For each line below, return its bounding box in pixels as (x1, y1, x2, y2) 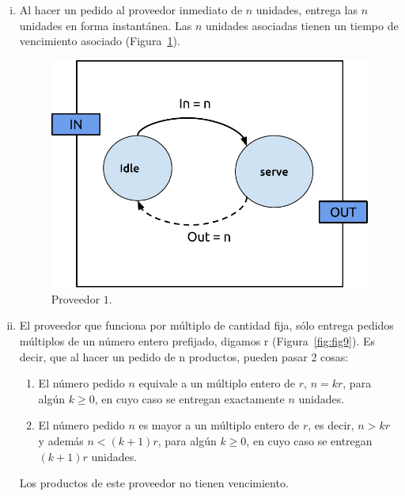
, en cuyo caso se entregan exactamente (94, 390, 285, 406)
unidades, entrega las (255, 2, 358, 17)
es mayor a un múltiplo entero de (138, 417, 300, 433)
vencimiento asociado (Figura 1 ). (19, 32, 180, 49)
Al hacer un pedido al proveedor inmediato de (19, 2, 243, 17)
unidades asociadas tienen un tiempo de (206, 17, 399, 33)
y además (38, 433, 84, 449)
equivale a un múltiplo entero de (138, 375, 296, 391)
